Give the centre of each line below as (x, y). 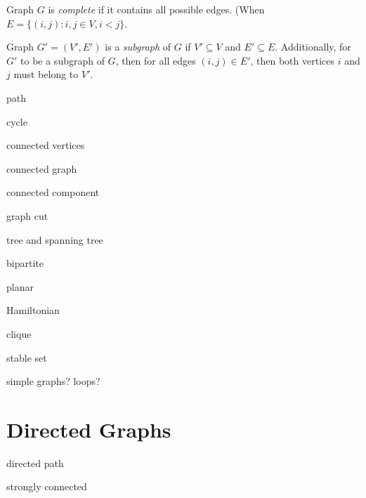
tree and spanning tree (55, 239)
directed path (35, 463)
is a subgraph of (138, 47)
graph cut (27, 215)
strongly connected (47, 486)
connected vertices (46, 145)
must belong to (46, 74)
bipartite (25, 263)
